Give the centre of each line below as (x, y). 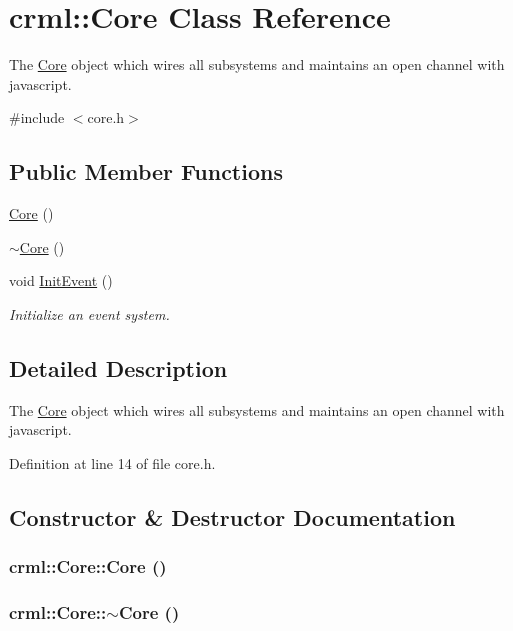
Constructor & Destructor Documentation (232, 516)
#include (37, 117)
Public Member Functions (146, 171)
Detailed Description (118, 367)
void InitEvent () (61, 280)
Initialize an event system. (89, 313)
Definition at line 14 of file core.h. (112, 462)
